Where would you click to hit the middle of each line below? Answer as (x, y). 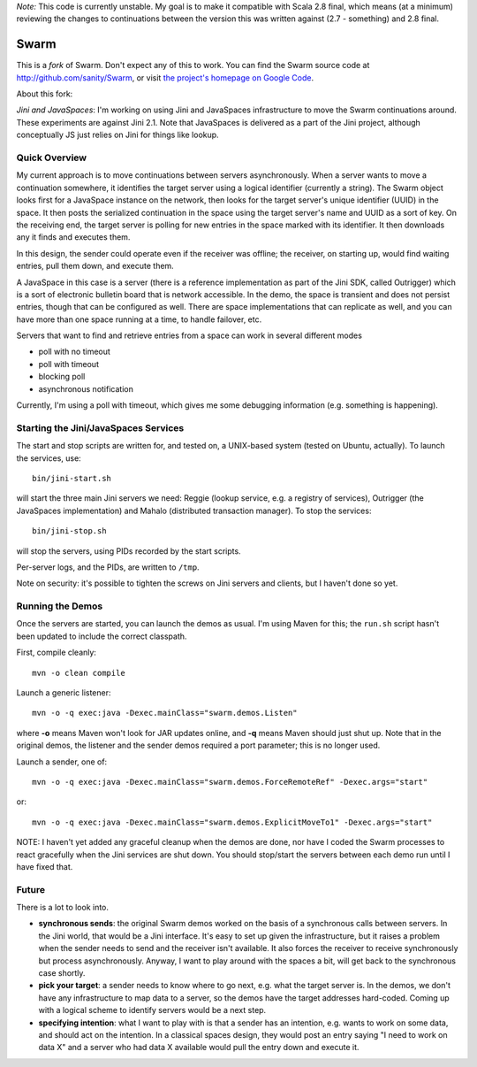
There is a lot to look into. (63, 908)
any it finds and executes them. (73, 237)
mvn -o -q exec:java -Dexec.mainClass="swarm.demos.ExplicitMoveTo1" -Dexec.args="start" (232, 822)
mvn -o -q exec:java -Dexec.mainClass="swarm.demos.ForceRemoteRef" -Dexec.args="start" (230, 782)
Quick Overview (52, 157)
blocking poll (62, 377)
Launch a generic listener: (64, 693)
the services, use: (49, 458)
